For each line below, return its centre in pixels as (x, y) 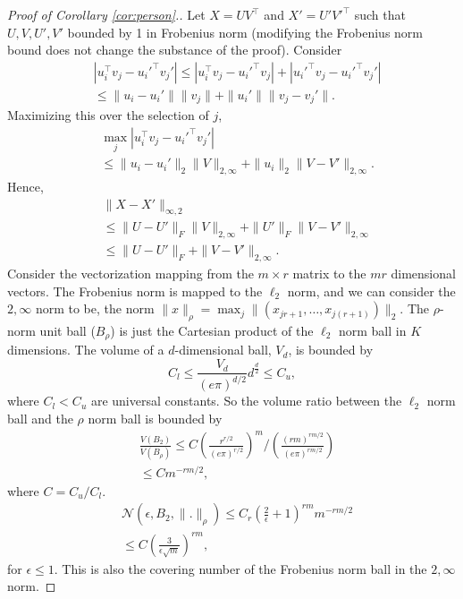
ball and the (40, 419)
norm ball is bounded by (155, 419)
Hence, (25, 186)
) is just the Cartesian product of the (212, 331)
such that (380, 14)
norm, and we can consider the (371, 291)
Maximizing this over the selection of (108, 115)
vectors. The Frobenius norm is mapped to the (135, 291)
